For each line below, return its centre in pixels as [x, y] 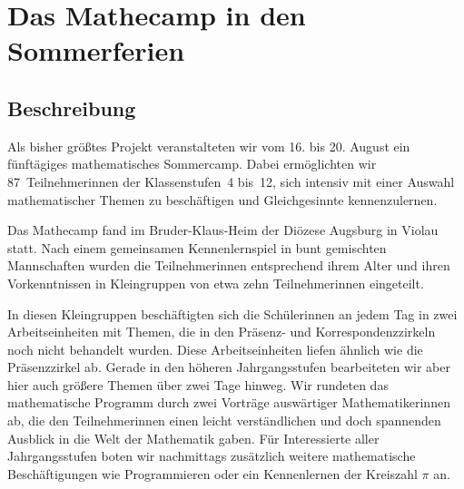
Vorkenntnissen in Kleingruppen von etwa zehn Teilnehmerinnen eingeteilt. [216, 283]
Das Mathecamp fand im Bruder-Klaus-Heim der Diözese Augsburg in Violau [223, 230]
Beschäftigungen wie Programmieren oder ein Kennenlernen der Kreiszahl [212, 473]
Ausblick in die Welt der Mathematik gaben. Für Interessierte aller [193, 438]
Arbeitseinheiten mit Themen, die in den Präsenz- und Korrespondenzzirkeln [222, 332]
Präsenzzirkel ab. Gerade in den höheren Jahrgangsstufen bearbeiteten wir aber [229, 367]
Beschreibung [72, 108]
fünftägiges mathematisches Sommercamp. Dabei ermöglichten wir [192, 164]
